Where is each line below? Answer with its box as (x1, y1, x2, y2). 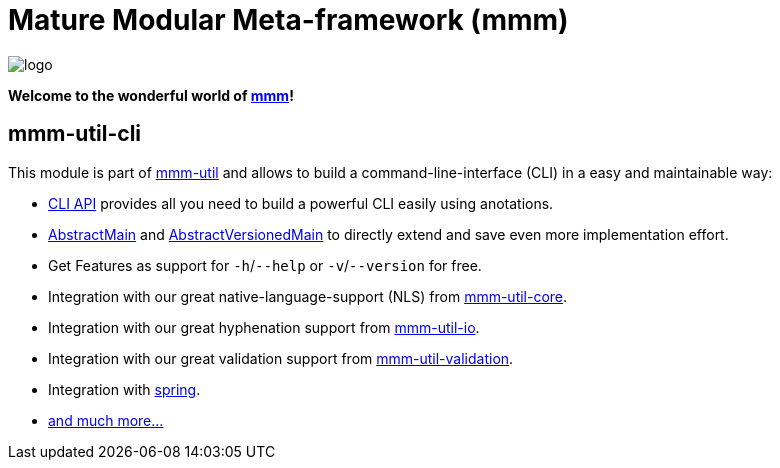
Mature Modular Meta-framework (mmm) (8, 3, 569, 37)
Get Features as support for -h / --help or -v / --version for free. (48, 256, 482, 274)
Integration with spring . (48, 380, 201, 398)
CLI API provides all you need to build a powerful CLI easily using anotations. (48, 194, 554, 212)
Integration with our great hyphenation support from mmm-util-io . (48, 318, 480, 336)
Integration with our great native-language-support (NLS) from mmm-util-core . (48, 287, 568, 305)
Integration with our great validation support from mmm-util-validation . (48, 349, 514, 367)
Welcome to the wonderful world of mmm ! (8, 86, 294, 104)
